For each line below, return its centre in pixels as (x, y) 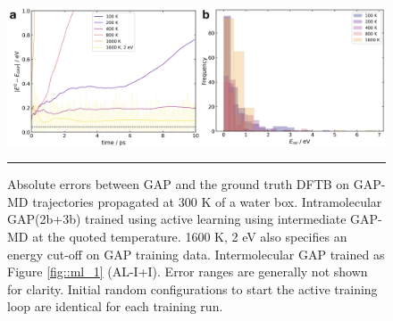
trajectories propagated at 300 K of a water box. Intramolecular (207, 201)
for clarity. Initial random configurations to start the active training (192, 288)
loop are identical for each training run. (115, 306)
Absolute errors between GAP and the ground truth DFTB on (179, 184)
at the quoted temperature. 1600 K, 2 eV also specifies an (190, 237)
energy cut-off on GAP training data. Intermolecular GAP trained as (196, 254)
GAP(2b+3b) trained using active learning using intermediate (177, 219)
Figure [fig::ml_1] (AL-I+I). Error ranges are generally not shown (188, 272)
